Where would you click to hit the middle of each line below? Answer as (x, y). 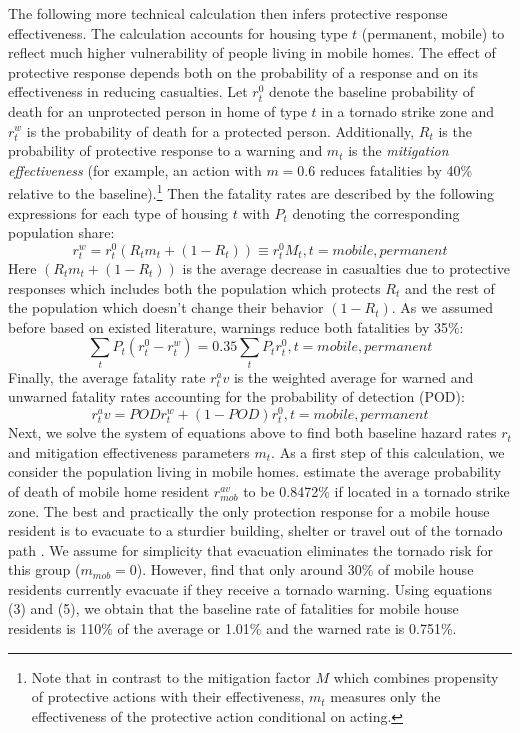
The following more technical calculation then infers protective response (228, 13)
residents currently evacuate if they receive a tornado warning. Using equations (250, 588)
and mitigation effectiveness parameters (129, 451)
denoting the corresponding (376, 212)
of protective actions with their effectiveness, (168, 696)
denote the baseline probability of (372, 91)
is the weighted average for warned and (353, 376)
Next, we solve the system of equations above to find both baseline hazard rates (252, 432)
